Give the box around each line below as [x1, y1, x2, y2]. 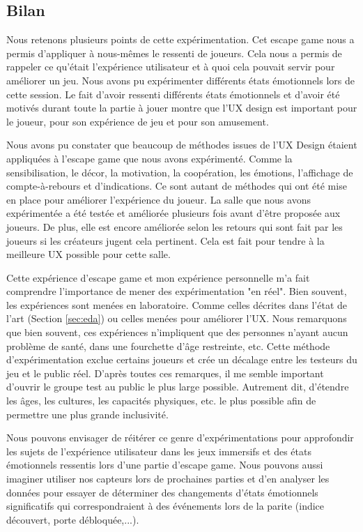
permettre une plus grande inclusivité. [6, 406, 169, 421]
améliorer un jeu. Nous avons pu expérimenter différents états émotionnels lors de [6, 73, 355, 87]
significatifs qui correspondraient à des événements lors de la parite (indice [6, 499, 325, 513]
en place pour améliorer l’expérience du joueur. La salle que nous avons [6, 192, 311, 206]
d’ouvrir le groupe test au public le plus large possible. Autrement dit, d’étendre [6, 379, 349, 394]
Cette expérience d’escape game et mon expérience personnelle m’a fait [6, 270, 310, 284]
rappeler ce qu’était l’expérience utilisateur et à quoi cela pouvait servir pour [6, 59, 335, 74]
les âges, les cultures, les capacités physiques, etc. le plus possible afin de [6, 393, 316, 408]
